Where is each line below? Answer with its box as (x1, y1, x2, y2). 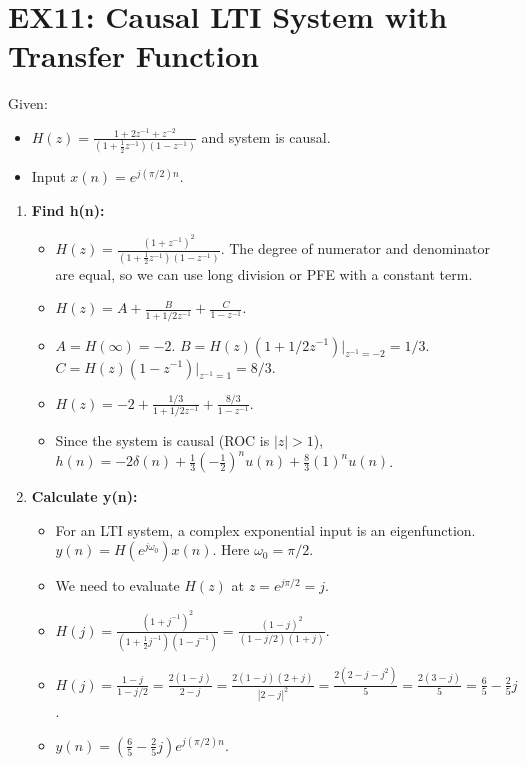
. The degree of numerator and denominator (220, 238, 490, 259)
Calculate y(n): (31, 486, 138, 507)
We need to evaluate (55, 575, 180, 596)
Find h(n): (31, 199, 105, 220)
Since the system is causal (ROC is (55, 430, 270, 451)
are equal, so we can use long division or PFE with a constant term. (55, 263, 473, 284)
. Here (212, 539, 250, 560)
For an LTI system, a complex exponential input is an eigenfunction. (55, 519, 476, 540)
